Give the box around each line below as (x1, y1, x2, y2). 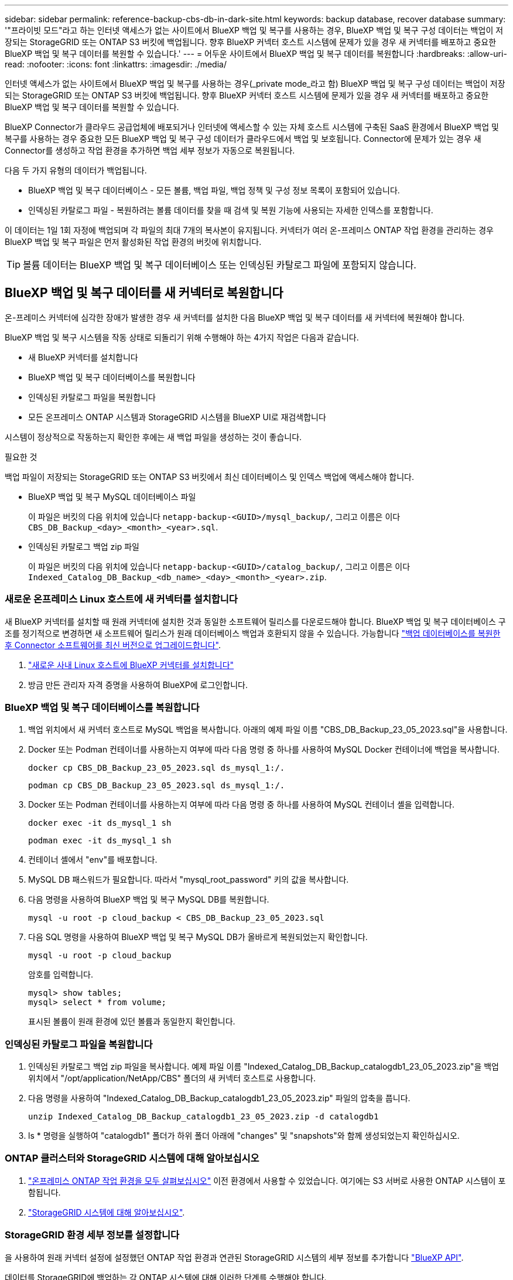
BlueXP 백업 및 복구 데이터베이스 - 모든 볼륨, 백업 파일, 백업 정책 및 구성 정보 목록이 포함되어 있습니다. (28, 185, 400, 195)
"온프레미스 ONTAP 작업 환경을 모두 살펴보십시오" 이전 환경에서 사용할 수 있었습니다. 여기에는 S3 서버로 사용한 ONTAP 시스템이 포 (28, 1175, 506, 1186)
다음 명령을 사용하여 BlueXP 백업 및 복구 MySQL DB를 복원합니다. (28, 894, 269, 905)
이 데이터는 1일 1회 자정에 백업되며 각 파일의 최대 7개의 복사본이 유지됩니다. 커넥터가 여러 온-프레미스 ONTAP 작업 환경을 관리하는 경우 (5, 225, 494, 235)
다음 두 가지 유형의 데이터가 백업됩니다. (5, 165, 147, 175)
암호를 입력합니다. (28, 969, 94, 980)
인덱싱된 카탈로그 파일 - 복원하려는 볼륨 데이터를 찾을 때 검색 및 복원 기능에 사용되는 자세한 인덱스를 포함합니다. (28, 205, 433, 215)
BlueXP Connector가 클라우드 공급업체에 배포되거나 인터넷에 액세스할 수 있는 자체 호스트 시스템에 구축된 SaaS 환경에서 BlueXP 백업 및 (5, 122, 499, 132)
